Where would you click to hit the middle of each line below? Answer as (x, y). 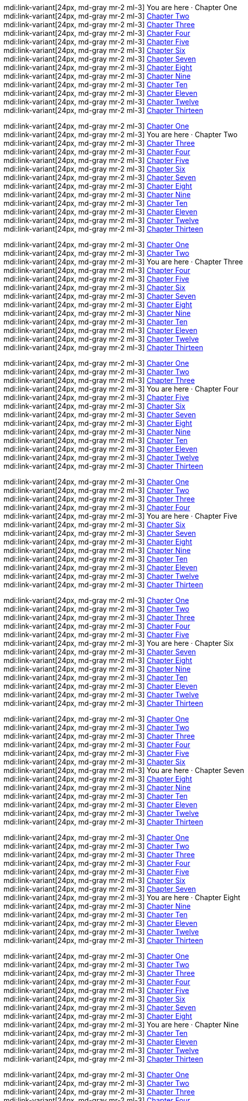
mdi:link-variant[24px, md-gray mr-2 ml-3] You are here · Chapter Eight (122, 897)
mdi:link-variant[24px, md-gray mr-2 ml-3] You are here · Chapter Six (119, 643)
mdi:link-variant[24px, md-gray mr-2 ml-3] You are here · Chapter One (120, 7)
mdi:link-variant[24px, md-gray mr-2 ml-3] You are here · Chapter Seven (124, 770)
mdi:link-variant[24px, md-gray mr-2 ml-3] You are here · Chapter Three (123, 262)
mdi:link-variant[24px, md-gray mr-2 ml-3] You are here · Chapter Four (121, 389)
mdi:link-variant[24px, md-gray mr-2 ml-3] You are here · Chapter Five (120, 516)
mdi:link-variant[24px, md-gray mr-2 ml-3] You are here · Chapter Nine (121, 1025)
